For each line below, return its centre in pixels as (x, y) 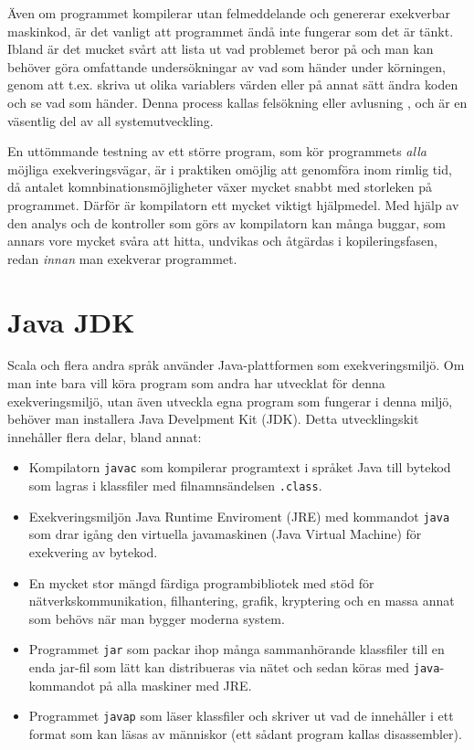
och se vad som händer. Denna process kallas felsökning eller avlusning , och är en (237, 102)
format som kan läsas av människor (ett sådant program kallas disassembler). (245, 733)
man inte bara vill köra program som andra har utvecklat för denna (196, 383)
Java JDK (71, 321)
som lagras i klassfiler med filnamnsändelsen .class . (175, 486)
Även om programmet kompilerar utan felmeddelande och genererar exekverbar (229, 13)
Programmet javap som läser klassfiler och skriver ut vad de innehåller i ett (241, 716)
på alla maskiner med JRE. (175, 685)
